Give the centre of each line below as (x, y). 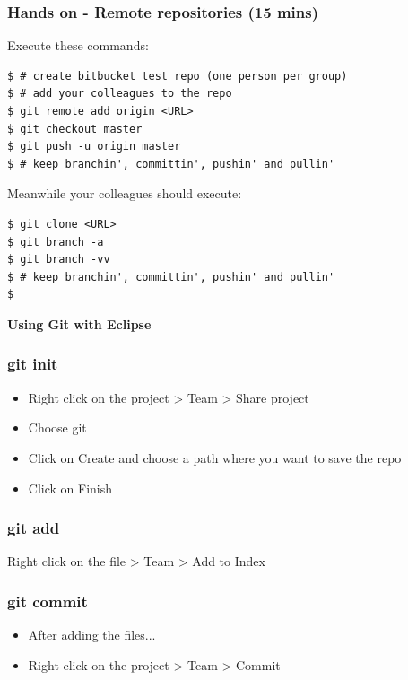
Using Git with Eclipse (79, 323)
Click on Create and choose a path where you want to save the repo (215, 457)
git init (33, 364)
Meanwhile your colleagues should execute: (125, 193)
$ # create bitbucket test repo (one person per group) (178, 76)
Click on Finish (70, 488)
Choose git (57, 427)
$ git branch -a (56, 242)
